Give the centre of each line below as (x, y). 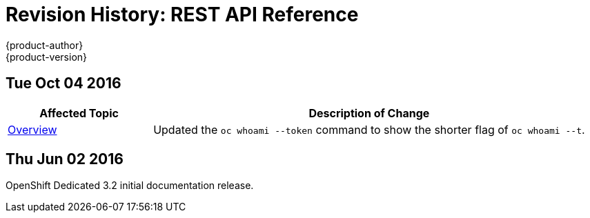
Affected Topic (79, 113)
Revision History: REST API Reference (182, 14)
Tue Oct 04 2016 (63, 83)
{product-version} (47, 57)
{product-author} (45, 45)
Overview (32, 129)
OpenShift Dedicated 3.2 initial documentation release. (130, 186)
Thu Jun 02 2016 (65, 159)
